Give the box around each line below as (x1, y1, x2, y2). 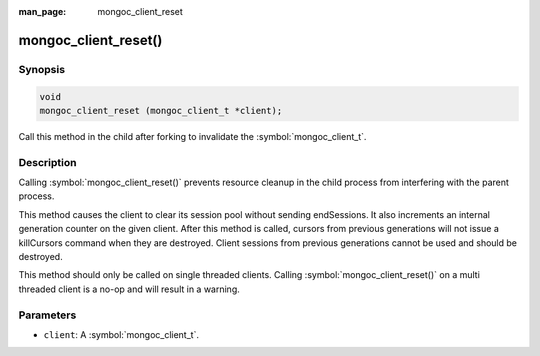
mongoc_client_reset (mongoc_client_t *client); (39, 105, 283, 116)
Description (18, 155, 77, 169)
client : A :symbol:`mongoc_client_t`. (43, 328, 200, 340)
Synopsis (18, 62, 65, 76)
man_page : (18, 6, 67, 17)
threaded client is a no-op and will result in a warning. (18, 283, 240, 295)
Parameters (18, 308, 77, 322)
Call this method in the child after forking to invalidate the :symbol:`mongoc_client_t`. (18, 130, 367, 142)
